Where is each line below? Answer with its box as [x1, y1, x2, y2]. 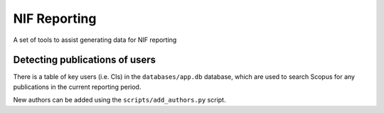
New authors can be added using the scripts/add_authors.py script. [13, 96, 226, 104]
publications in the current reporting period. [13, 82, 142, 91]
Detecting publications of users [13, 54, 156, 66]
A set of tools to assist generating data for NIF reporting [13, 36, 177, 44]
